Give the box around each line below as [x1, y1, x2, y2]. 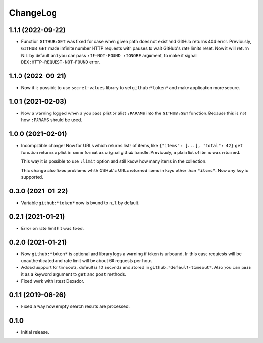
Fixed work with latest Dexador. [21, 278, 85, 284]
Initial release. [21, 329, 49, 335]
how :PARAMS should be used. [21, 117, 83, 123]
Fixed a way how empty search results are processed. [21, 304, 130, 309]
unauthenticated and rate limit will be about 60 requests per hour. [21, 258, 153, 264]
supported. [21, 174, 43, 180]
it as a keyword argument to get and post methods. [21, 271, 127, 277]
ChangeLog [9, 7, 57, 18]
